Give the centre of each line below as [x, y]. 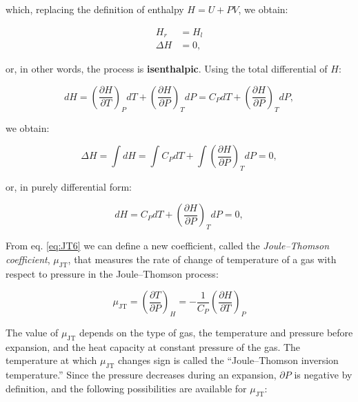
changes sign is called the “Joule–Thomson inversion [228, 360]
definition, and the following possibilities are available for [126, 388]
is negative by [323, 375]
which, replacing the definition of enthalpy [95, 9]
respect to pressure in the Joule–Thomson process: [112, 273]
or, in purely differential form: [69, 186]
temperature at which [51, 360]
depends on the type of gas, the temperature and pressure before [216, 333]
